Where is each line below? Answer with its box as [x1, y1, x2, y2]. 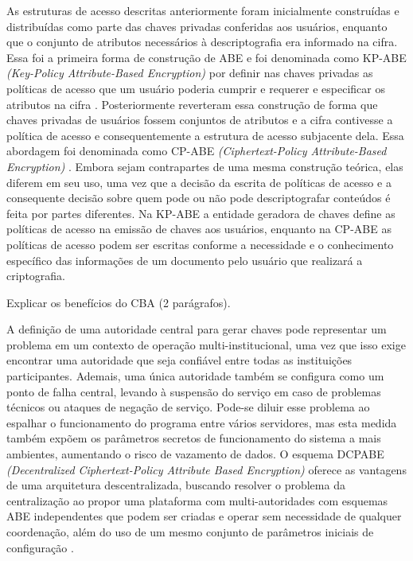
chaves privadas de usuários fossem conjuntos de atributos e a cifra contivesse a [6, 111, 393, 128]
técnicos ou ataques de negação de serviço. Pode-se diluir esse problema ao [6, 399, 370, 415]
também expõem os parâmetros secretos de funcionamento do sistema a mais [6, 430, 381, 446]
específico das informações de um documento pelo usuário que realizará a [6, 251, 363, 268]
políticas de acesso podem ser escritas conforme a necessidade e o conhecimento [6, 236, 394, 252]
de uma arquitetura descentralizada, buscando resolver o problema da [6, 477, 345, 493]
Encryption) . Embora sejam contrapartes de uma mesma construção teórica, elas [6, 158, 403, 174]
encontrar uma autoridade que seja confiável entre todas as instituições [6, 352, 353, 368]
